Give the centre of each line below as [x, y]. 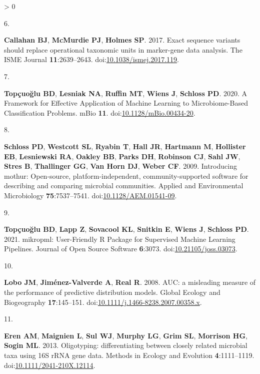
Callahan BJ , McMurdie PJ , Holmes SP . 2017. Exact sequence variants [122, 40]
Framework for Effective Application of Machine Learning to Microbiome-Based [126, 103]
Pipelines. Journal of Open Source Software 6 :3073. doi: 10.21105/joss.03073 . [121, 249]
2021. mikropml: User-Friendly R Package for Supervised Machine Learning [120, 239]
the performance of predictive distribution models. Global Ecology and [112, 292]
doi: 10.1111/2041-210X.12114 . [50, 365]
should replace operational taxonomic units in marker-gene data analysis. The [123, 49]
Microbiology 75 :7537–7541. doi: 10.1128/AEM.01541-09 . [90, 195]
